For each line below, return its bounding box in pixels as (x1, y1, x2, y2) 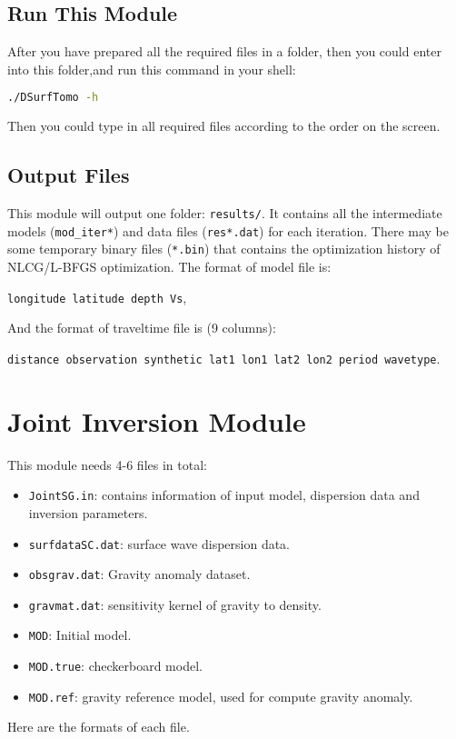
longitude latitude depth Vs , (7, 287, 187, 306)
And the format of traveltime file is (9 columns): (7, 318, 276, 337)
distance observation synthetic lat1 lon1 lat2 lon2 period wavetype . (7, 348, 441, 367)
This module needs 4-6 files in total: (7, 454, 207, 474)
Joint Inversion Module (7, 402, 306, 439)
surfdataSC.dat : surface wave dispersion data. (28, 534, 291, 553)
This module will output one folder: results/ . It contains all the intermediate (7, 204, 442, 223)
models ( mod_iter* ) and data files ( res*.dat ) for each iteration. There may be (7, 221, 449, 240)
